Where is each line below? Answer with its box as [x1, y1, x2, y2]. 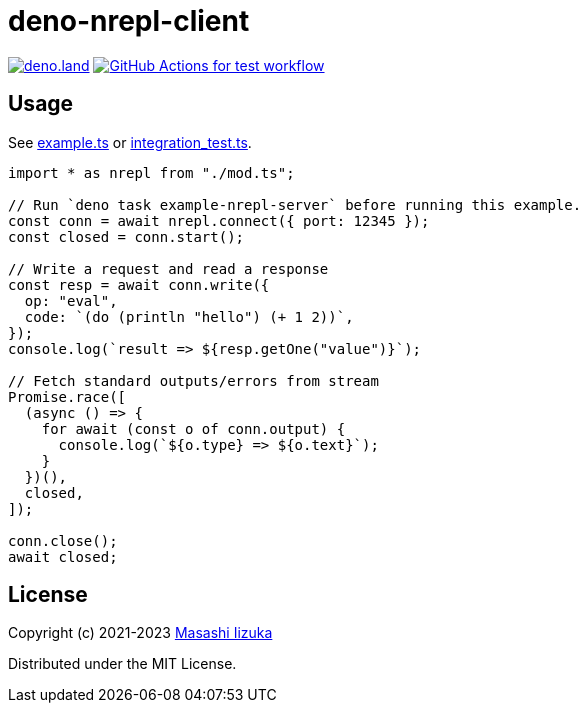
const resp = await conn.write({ [8, 276, 270, 293]
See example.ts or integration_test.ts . [8, 133, 252, 151]
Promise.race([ [8, 388, 127, 405]
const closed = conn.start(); [8, 228, 245, 245]
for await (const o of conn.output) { [41, 420, 346, 437]
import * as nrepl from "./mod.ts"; [8, 164, 295, 181]
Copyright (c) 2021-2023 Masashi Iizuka [8, 624, 273, 642]
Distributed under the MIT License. [8, 655, 237, 673]
